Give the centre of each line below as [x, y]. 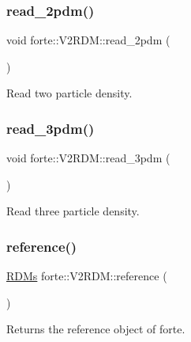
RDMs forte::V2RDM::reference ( [87, 276]
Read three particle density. [73, 211]
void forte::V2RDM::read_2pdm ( [88, 40]
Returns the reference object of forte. [96, 329]
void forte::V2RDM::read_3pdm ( [88, 158]
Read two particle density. [69, 93]
